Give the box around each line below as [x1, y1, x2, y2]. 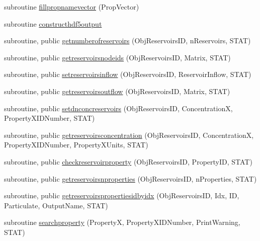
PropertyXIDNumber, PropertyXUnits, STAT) [4, 139, 148, 150]
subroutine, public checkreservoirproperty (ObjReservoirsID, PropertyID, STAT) [4, 156, 252, 167]
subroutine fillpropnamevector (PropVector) [4, 2, 139, 12]
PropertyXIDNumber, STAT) [4, 113, 95, 123]
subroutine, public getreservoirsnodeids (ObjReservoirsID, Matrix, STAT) [4, 52, 231, 62]
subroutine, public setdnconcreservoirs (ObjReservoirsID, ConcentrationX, [4, 103, 233, 113]
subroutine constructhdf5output [4, 18, 102, 29]
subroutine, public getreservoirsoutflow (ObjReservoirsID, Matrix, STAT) [4, 86, 230, 96]
